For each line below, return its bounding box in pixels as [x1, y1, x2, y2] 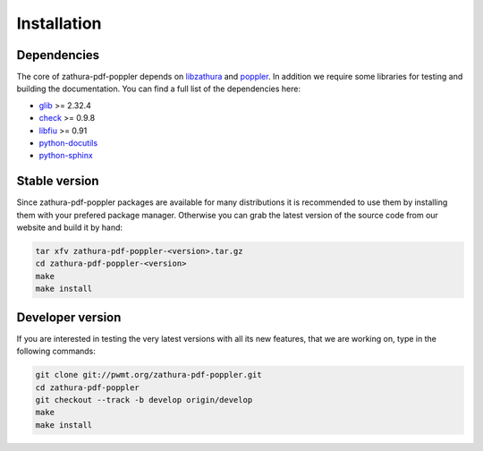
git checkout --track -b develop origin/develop [35, 395, 253, 404]
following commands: [16, 345, 96, 357]
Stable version [16, 174, 99, 189]
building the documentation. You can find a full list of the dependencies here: [16, 83, 301, 94]
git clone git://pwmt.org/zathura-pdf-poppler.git [35, 370, 263, 380]
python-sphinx [38, 150, 93, 161]
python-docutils [38, 138, 98, 149]
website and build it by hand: [16, 222, 123, 233]
